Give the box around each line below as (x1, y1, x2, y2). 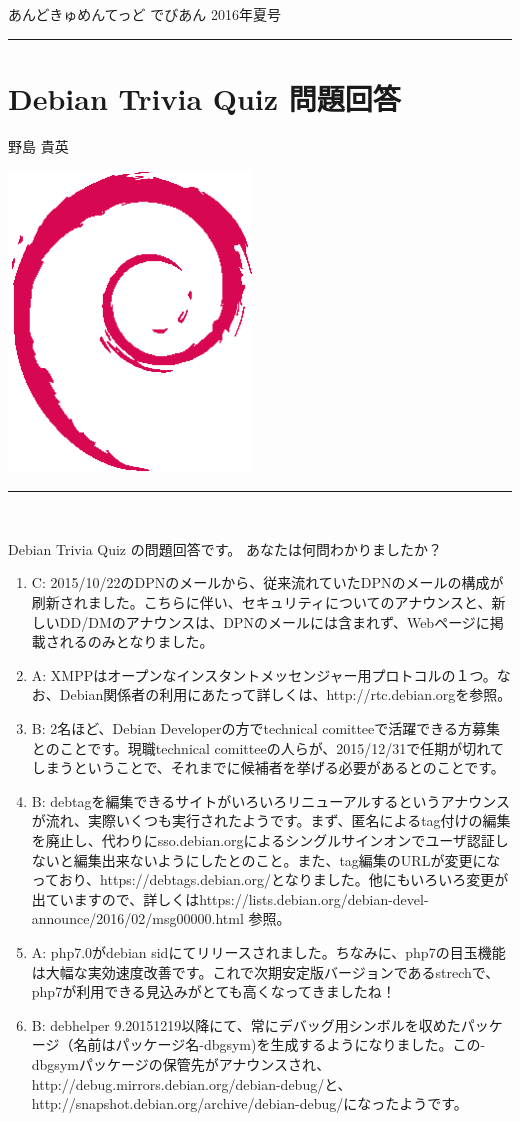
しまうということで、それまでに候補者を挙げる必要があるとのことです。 (31, 757, 505, 778)
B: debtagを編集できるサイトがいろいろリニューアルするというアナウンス (31, 790, 510, 811)
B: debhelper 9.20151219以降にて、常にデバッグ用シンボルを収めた (31, 1014, 461, 1035)
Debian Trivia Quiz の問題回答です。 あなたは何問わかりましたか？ (8, 538, 443, 559)
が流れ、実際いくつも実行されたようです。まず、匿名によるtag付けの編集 (31, 810, 511, 831)
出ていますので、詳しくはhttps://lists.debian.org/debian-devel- (31, 888, 429, 909)
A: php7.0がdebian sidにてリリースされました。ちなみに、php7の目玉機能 (31, 941, 506, 962)
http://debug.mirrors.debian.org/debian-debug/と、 (31, 1073, 352, 1094)
